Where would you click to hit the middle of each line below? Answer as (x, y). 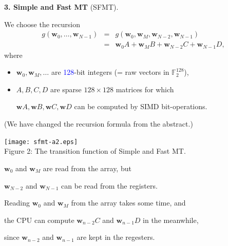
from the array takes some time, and (128, 203)
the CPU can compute (39, 220)
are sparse (66, 89)
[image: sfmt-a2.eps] (41, 142)
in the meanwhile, (171, 220)
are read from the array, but (87, 168)
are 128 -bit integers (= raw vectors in (110, 72)
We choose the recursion (42, 24)
